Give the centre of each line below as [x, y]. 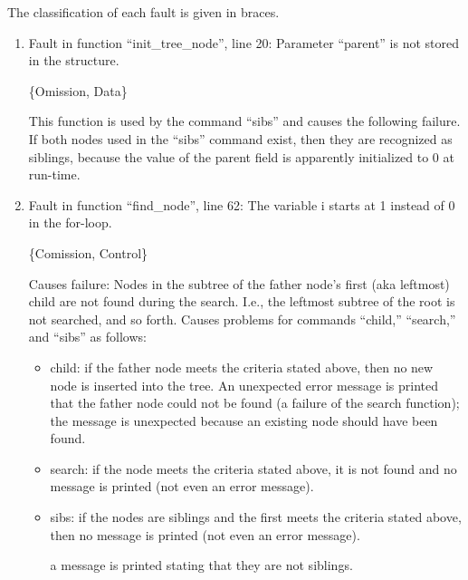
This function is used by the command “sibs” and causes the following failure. [244, 121]
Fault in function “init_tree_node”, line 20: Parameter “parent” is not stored [244, 42]
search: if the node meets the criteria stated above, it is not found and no [253, 468]
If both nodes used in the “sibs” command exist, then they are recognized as [240, 138]
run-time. [54, 174]
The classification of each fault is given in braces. [143, 12]
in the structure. [74, 60]
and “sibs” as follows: [87, 337]
